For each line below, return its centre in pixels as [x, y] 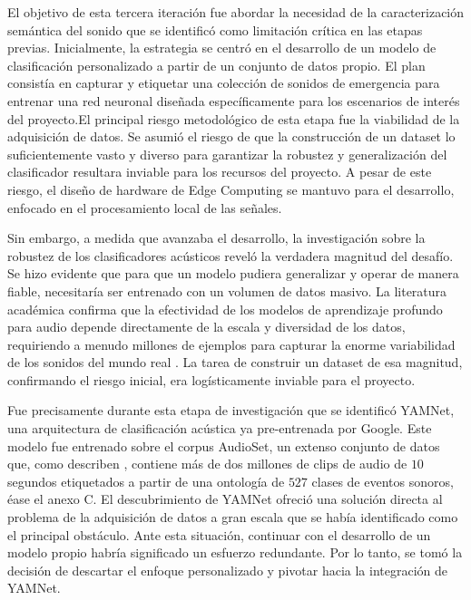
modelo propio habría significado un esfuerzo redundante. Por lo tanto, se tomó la [235, 552]
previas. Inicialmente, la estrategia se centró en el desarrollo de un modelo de [222, 48]
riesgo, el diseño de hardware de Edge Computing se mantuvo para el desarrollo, [231, 189]
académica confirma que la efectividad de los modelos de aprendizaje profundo [225, 309]
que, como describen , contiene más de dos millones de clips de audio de [207, 464]
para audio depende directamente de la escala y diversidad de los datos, [206, 327]
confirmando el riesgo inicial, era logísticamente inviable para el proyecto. [211, 379]
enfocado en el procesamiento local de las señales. [145, 207]
